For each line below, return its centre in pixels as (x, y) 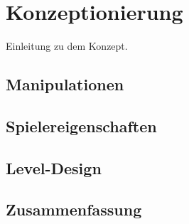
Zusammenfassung (74, 209)
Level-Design (54, 167)
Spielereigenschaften (81, 126)
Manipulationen (65, 84)
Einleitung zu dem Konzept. (67, 46)
